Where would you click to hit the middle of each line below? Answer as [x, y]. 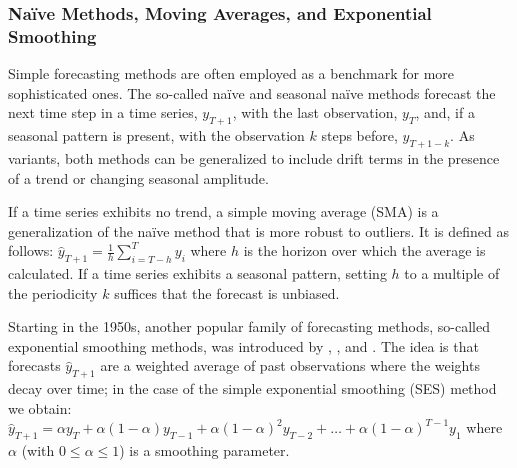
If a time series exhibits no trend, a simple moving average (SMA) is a [223, 211]
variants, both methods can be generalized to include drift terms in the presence [254, 157]
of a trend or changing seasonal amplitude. [138, 177]
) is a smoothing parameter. [204, 450]
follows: [31, 250]
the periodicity [53, 292]
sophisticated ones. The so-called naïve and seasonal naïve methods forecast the [252, 92]
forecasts [34, 365]
